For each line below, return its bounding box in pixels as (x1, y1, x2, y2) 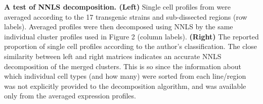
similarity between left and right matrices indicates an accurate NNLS (4, 50, 222, 61)
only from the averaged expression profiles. (4, 90, 136, 101)
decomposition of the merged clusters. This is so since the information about (4, 61, 241, 71)
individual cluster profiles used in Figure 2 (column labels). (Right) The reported (4, 31, 259, 41)
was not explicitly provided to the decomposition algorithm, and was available (4, 80, 246, 91)
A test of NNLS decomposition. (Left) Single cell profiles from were (4, 2, 231, 12)
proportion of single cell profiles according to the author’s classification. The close (4, 41, 257, 51)
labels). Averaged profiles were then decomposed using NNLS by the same (4, 21, 233, 32)
